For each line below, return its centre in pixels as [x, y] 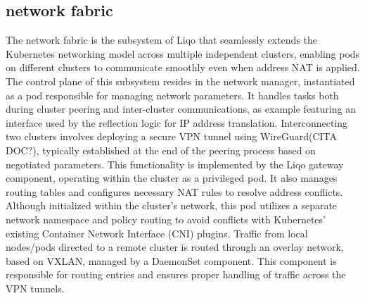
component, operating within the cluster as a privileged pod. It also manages [172, 178]
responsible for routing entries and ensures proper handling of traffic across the [176, 274]
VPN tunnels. [35, 288]
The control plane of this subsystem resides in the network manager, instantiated [180, 81]
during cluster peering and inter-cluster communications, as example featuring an [181, 109]
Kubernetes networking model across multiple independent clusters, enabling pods [183, 53]
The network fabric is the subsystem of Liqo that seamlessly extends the [162, 40]
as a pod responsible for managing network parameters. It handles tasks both [172, 95]
